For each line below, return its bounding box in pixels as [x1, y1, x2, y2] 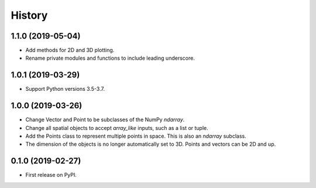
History [11, 9, 48, 22]
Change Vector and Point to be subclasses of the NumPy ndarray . [25, 116, 185, 123]
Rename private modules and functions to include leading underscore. [25, 54, 195, 61]
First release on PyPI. [25, 172, 77, 179]
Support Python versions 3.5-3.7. [25, 86, 105, 93]
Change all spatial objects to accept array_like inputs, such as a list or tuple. [25, 124, 209, 131]
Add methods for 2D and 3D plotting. [25, 47, 115, 54]
